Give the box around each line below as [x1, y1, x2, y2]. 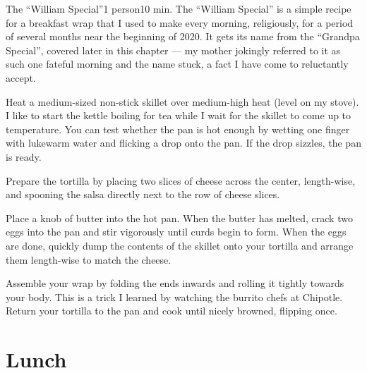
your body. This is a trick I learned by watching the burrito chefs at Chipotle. [6, 289, 343, 304]
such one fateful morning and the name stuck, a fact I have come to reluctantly [6, 56, 349, 71]
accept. [6, 70, 36, 85]
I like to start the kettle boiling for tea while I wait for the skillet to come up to [6, 108, 351, 123]
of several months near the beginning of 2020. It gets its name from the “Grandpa [6, 29, 360, 44]
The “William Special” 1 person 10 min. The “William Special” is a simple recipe [6, 1, 351, 16]
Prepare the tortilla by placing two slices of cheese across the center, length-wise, [6, 173, 356, 188]
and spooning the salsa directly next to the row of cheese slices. [6, 187, 280, 202]
